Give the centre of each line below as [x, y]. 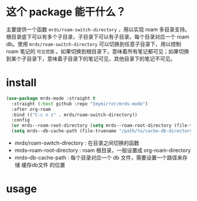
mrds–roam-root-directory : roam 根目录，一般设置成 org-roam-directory [103, 150]
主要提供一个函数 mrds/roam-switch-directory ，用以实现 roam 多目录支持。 [98, 29]
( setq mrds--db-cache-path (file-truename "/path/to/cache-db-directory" [103, 131]
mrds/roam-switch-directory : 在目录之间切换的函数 [77, 143]
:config [21, 120]
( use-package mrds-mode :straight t [51, 98]
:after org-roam [31, 109]
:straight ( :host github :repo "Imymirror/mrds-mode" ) [80, 104]
